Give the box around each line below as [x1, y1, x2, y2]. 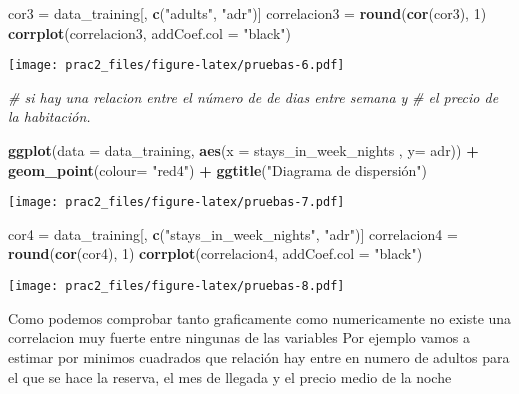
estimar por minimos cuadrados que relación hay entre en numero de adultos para [8, 346, 510, 367]
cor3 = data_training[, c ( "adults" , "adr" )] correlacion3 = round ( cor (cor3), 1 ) [8, 3, 487, 23]
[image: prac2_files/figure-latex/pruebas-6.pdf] [8, 58, 345, 73]
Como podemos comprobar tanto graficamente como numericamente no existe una [8, 307, 512, 328]
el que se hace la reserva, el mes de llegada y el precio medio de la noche [8, 366, 452, 387]
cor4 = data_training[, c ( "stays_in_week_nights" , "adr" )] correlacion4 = [8, 223, 458, 244]
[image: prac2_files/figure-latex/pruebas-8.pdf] [8, 279, 345, 294]
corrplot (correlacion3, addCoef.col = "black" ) [8, 22, 292, 43]
